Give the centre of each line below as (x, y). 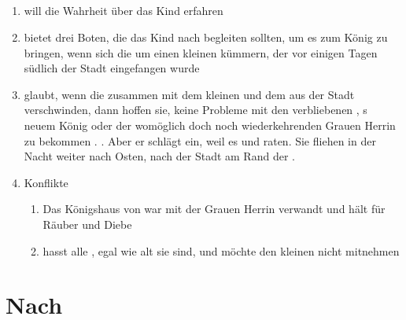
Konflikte (46, 182)
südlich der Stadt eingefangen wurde (112, 68)
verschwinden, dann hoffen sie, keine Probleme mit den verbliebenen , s (196, 110)
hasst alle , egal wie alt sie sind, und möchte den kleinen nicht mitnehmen (221, 250)
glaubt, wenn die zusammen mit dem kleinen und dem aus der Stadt (189, 94)
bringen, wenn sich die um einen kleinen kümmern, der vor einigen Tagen (201, 52)
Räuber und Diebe (87, 224)
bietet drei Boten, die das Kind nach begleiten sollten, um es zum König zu (206, 37)
